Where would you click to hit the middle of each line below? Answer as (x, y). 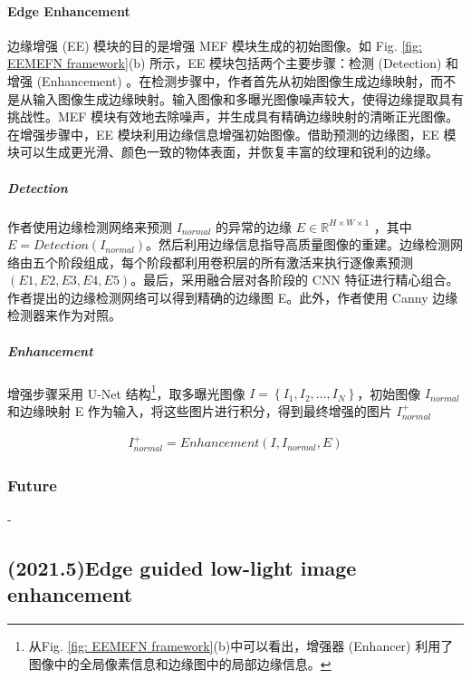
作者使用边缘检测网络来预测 (90, 226)
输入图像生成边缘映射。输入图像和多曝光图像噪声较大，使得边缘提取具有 (248, 98)
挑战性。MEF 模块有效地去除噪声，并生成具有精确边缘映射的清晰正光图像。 (233, 116)
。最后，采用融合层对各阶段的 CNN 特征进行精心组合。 (295, 280)
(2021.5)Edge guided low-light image (182, 567)
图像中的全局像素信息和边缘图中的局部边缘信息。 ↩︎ (180, 663)
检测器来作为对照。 (64, 315)
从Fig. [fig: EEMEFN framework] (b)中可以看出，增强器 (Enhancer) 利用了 (241, 646)
